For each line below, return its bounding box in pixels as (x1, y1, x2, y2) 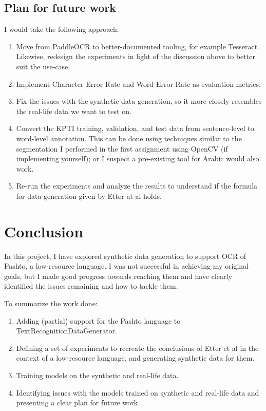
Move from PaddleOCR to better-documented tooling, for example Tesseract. (16, 41, 259, 51)
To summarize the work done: (4, 298, 98, 309)
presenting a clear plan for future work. (16, 397, 140, 408)
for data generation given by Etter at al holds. (16, 190, 162, 201)
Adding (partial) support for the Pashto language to (16, 315, 181, 326)
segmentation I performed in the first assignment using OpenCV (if (16, 143, 228, 154)
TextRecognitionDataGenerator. (16, 325, 117, 336)
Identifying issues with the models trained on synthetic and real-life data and (16, 387, 259, 398)
